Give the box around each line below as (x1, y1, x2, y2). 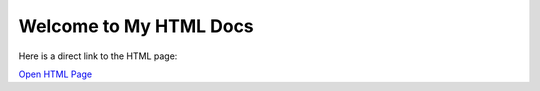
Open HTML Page (18, 68, 93, 80)
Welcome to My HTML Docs (18, 15, 254, 37)
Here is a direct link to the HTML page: (18, 50, 178, 62)
